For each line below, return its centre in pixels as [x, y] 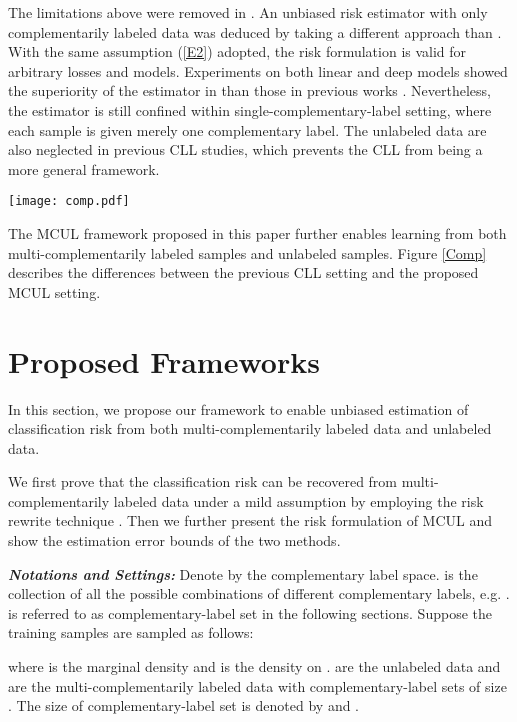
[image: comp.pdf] [69, 201]
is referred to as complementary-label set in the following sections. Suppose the [250, 612]
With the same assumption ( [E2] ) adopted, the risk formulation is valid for [237, 51]
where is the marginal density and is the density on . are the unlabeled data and [254, 666]
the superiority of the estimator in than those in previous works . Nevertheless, [249, 90]
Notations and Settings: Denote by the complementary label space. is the [243, 573]
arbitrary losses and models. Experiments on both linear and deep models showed [258, 70]
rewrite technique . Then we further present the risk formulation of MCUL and [250, 520]
